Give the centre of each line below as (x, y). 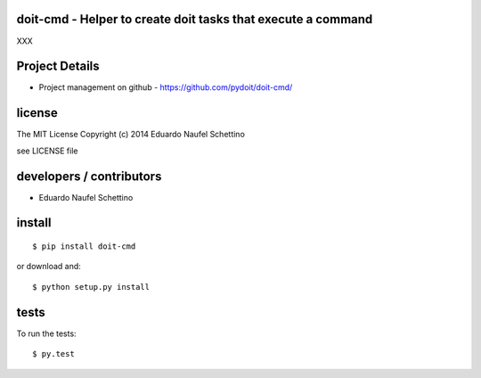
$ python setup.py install (91, 287)
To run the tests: (46, 333)
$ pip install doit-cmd (84, 247)
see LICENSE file (47, 151)
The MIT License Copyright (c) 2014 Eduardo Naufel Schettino (130, 135)
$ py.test (53, 354)
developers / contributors (89, 176)
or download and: (49, 267)
